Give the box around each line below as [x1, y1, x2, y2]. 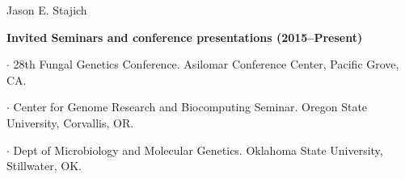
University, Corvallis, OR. [6, 114, 134, 131]
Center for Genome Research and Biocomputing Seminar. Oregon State [13, 98, 368, 115]
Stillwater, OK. [6, 157, 82, 174]
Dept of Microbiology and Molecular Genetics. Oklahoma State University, [13, 141, 383, 158]
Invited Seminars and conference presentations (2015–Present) [6, 28, 363, 45]
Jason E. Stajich [6, 2, 87, 18]
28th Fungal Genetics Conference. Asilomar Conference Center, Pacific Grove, [13, 56, 399, 73]
